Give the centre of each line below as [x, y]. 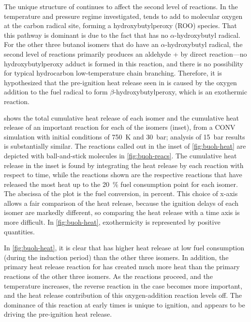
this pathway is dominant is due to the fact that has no [86, 35]
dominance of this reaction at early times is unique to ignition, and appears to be [125, 304]
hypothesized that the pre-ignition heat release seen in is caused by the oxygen [120, 82]
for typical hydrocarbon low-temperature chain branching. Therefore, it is [113, 73]
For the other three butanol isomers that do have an [81, 44]
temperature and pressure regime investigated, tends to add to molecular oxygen [123, 16]
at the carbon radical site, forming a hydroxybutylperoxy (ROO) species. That [120, 25]
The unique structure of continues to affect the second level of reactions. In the [121, 6]
